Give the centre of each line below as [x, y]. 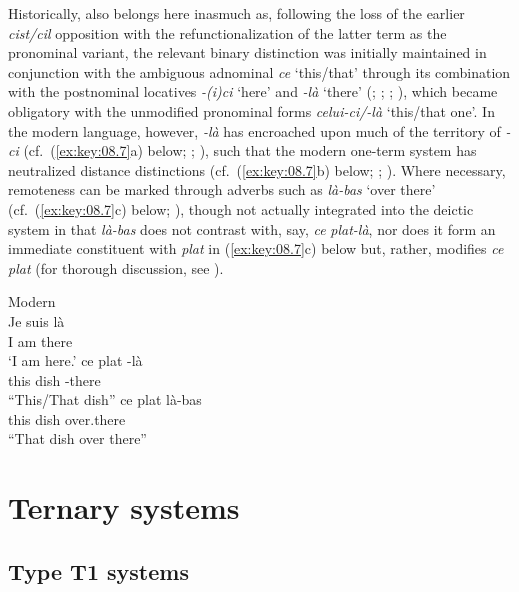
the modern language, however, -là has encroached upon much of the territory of [254, 130]
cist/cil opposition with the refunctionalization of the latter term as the [227, 32]
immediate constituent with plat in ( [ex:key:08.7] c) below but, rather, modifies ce [256, 248]
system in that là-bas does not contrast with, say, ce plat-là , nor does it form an [252, 228]
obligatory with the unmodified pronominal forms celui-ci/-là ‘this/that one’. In [251, 110]
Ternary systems [124, 507]
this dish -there [54, 379]
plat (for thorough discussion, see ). [116, 267]
